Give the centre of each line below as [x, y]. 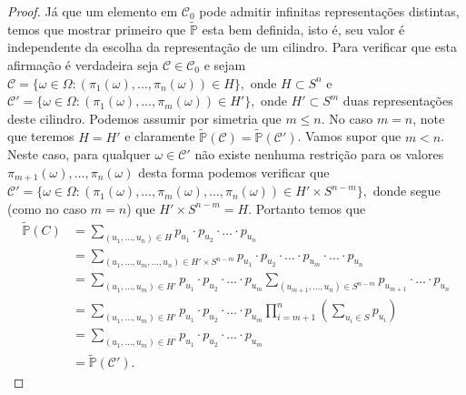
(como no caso [47, 208]
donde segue [407, 191]
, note [429, 118]
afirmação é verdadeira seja [83, 65]
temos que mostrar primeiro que [97, 29]
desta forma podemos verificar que [234, 172]
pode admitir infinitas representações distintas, [329, 11]
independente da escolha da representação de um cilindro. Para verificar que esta [232, 47]
